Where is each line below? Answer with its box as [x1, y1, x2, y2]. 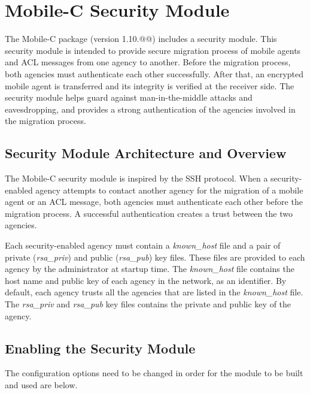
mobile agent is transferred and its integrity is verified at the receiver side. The [5, 79, 294, 92]
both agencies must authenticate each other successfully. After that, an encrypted [5, 67, 304, 80]
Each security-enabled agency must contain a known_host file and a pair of [5, 239, 281, 252]
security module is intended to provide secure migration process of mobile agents [5, 44, 301, 56]
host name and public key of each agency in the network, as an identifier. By [5, 274, 287, 286]
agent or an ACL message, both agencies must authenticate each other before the [5, 195, 303, 208]
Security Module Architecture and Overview [5, 144, 287, 162]
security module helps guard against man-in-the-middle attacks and [5, 91, 253, 104]
